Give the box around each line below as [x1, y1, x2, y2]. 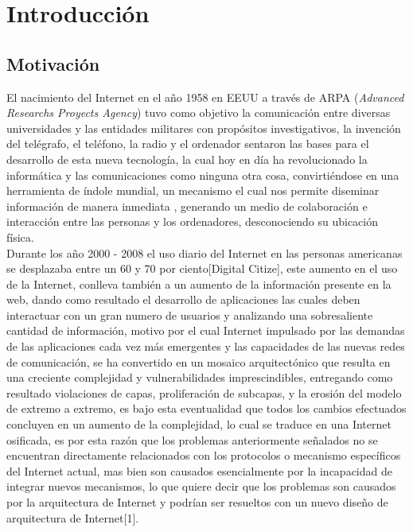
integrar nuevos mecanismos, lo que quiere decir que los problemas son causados [6, 478, 396, 495]
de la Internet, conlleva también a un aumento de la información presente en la [6, 275, 392, 292]
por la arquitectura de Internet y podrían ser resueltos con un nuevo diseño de [6, 494, 388, 511]
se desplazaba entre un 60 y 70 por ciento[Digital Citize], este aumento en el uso [6, 260, 398, 277]
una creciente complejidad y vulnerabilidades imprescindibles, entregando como [6, 369, 393, 386]
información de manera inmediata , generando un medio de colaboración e [6, 197, 368, 214]
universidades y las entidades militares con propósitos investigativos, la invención [6, 119, 401, 136]
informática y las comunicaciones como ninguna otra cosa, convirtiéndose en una [6, 166, 399, 183]
